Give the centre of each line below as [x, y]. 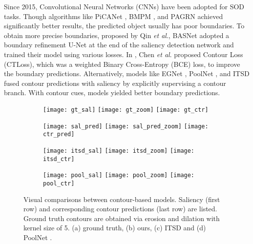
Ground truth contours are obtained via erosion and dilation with [122, 218]
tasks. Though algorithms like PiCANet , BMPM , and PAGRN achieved [114, 16]
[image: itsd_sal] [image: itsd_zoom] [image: [119, 151]
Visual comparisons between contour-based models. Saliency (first [122, 199]
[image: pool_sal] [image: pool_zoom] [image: [119, 175]
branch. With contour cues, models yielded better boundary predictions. [112, 92]
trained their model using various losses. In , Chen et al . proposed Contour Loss [124, 54]
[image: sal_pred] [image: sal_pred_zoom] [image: [126, 126]
